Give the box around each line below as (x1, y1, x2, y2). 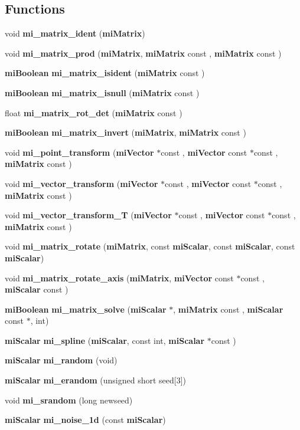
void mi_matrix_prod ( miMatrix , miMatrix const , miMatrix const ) (5, 47, 282, 59)
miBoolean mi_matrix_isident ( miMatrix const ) (5, 67, 205, 79)
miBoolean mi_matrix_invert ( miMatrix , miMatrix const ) (5, 126, 246, 139)
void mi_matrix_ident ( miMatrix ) (5, 27, 145, 40)
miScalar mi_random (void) (5, 354, 118, 366)
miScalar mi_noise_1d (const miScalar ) (5, 413, 166, 426)
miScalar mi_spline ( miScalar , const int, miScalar (5, 334, 205, 346)
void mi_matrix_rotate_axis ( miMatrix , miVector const (5, 271, 234, 284)
